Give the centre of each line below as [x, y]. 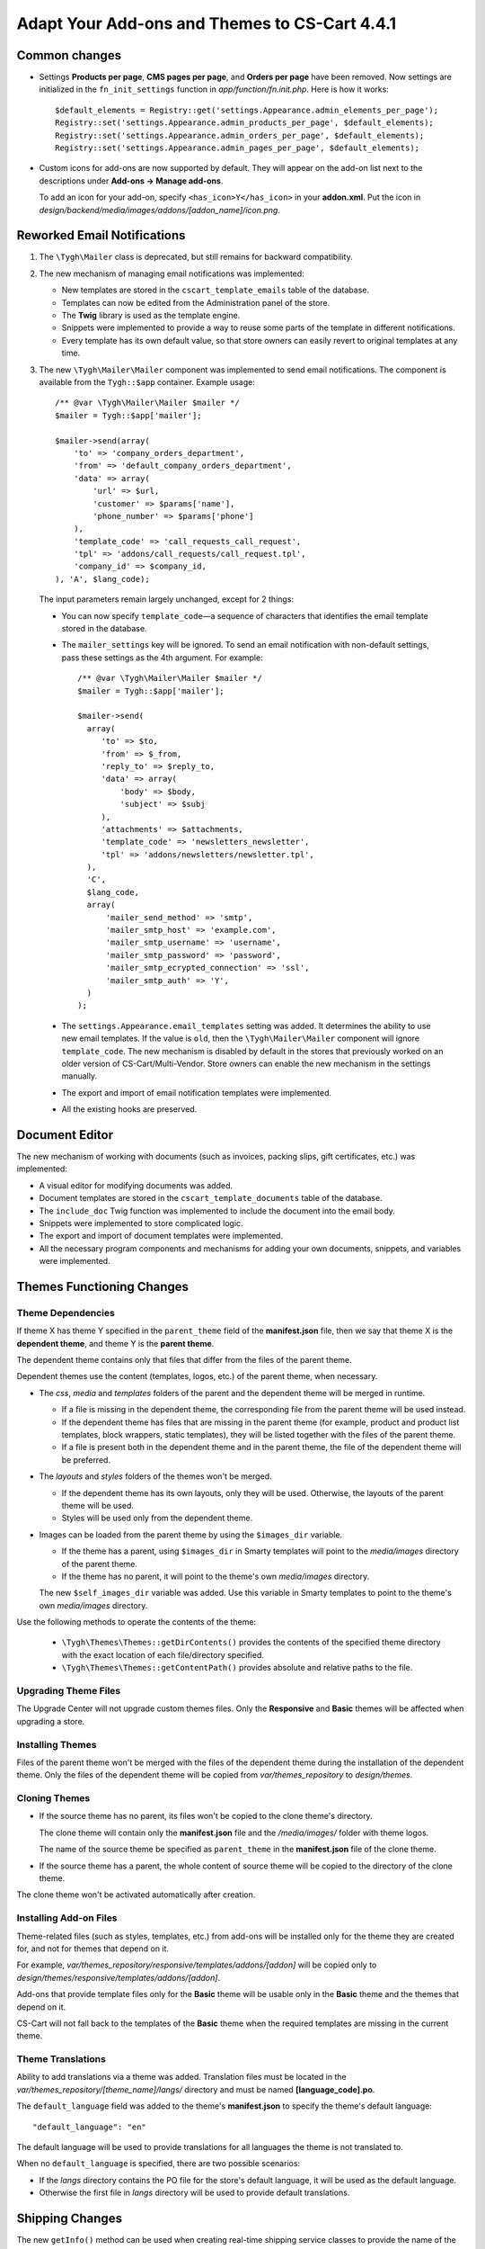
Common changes [69, 55]
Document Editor [65, 1135]
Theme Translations [62, 2059]
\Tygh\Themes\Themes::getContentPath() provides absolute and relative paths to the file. [237, 1668]
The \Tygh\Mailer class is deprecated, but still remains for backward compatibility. [196, 257]
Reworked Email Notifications [101, 235]
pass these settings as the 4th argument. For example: [163, 658]
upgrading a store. [51, 1721]
